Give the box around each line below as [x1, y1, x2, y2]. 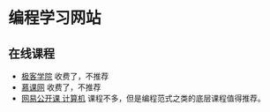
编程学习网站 [8, 8, 102, 28]
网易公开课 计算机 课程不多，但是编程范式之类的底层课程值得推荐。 [20, 93, 266, 103]
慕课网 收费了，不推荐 [20, 82, 101, 93]
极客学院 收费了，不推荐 [20, 71, 109, 81]
